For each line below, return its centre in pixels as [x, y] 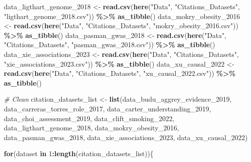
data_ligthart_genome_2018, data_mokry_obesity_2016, [91, 128]
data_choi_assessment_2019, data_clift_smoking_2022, [89, 118]
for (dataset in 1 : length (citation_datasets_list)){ [79, 153]
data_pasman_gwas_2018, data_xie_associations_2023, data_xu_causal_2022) [126, 137]
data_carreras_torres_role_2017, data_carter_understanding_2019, [108, 108]
